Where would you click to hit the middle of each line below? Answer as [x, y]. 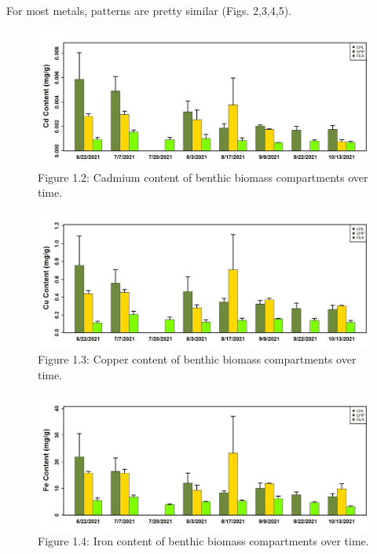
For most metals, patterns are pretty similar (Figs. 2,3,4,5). [149, 10]
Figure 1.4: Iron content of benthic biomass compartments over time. [203, 541]
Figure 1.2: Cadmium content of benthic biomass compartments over [203, 177]
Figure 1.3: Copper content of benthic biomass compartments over [197, 358]
